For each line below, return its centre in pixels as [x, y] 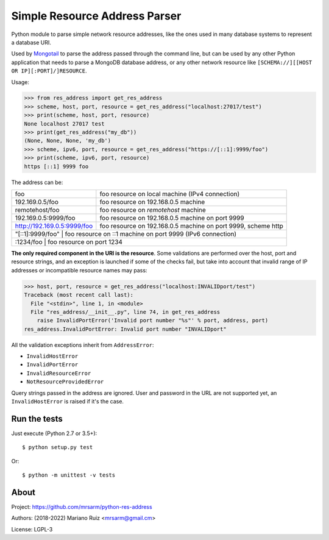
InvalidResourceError [59, 373]
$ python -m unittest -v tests [69, 475]
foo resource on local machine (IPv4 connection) [170, 194]
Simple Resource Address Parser [96, 16]
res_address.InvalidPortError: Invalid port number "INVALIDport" [125, 329]
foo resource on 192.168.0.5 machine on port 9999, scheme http [191, 226]
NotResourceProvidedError [65, 382]
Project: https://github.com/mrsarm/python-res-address [82, 507]
